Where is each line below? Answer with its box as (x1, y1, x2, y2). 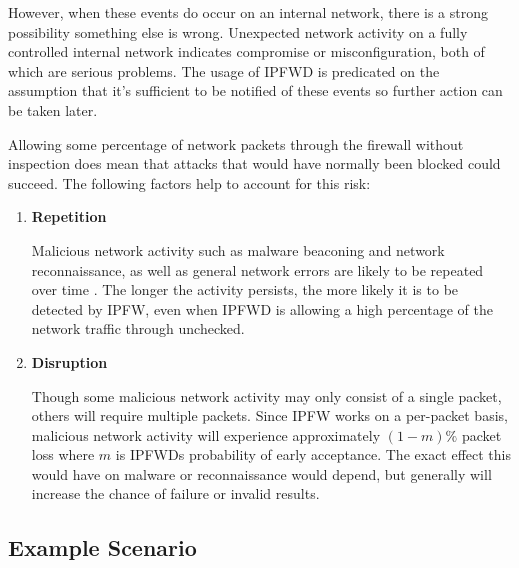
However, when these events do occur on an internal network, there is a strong (8, 2, 488, 22)
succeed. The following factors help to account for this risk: (8, 172, 371, 193)
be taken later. (8, 99, 98, 120)
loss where (31, 444, 95, 465)
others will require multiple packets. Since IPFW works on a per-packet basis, (31, 405, 508, 426)
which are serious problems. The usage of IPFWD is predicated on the (8, 60, 440, 81)
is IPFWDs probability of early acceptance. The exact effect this (115, 444, 512, 465)
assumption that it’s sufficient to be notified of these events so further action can (8, 80, 503, 101)
